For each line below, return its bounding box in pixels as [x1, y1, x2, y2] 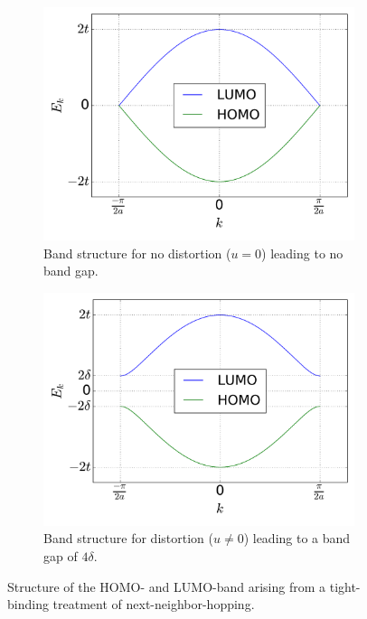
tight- [329, 577, 361, 596]
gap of [43, 546, 78, 565]
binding [7, 595, 49, 614]
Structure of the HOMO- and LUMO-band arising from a [7, 577, 326, 596]
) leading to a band [243, 529, 351, 548]
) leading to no [261, 243, 343, 262]
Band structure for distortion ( [43, 529, 213, 548]
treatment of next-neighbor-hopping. [52, 595, 255, 614]
